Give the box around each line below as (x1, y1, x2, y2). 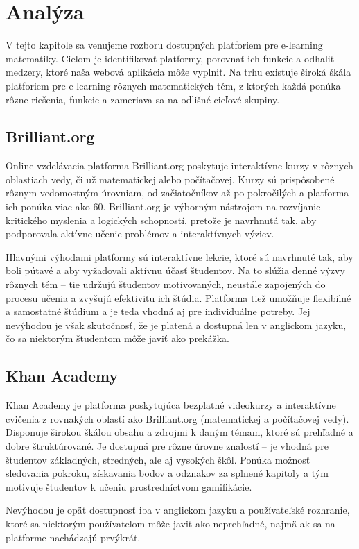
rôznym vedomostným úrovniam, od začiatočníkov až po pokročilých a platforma (6, 185, 349, 200)
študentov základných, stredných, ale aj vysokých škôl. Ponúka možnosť (6, 452, 310, 466)
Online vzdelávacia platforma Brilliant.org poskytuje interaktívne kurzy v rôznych (6, 158, 353, 173)
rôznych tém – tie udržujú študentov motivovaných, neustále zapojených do (6, 277, 326, 292)
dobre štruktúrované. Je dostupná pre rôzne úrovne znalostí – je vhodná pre (6, 439, 329, 453)
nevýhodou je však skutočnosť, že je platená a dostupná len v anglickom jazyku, (6, 317, 347, 332)
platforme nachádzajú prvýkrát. (6, 530, 141, 544)
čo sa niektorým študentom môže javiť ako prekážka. (6, 331, 229, 346)
